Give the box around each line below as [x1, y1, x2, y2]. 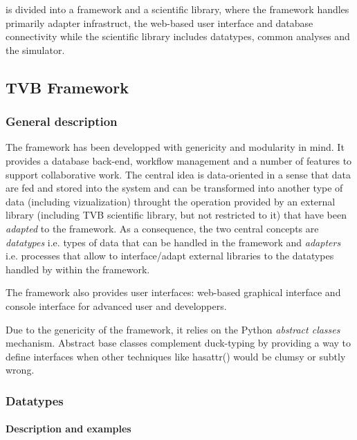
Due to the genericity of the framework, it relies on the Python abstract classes [6, 322, 340, 336]
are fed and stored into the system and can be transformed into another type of [6, 181, 343, 195]
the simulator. [6, 42, 65, 57]
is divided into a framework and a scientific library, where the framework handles [6, 2, 349, 16]
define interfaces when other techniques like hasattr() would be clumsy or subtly [6, 349, 346, 363]
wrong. [6, 363, 35, 377]
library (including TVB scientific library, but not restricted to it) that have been [6, 208, 347, 222]
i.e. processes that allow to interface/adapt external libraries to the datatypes [6, 248, 334, 263]
